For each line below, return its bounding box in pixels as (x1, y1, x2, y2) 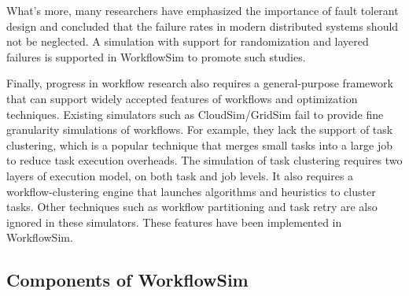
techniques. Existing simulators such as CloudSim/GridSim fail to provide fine (6, 105, 384, 122)
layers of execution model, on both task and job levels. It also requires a (6, 167, 354, 183)
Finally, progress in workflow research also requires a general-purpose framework (6, 75, 393, 91)
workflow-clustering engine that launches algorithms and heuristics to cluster (6, 183, 376, 199)
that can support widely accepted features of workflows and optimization (6, 90, 358, 106)
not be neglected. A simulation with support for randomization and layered (6, 33, 369, 50)
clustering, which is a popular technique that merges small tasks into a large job (6, 136, 392, 153)
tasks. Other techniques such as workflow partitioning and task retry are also (6, 198, 378, 215)
